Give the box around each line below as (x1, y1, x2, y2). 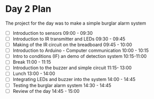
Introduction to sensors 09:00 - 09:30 (12, 30, 93, 36)
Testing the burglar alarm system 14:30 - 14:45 (12, 82, 112, 88)
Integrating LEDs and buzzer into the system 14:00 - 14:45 (12, 76, 136, 83)
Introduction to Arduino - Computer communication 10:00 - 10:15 (12, 47, 149, 54)
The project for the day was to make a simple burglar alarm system (5, 20, 147, 26)
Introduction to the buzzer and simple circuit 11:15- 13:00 (12, 65, 132, 71)
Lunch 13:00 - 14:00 (12, 70, 55, 77)
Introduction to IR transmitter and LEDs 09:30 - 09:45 (12, 36, 125, 42)
